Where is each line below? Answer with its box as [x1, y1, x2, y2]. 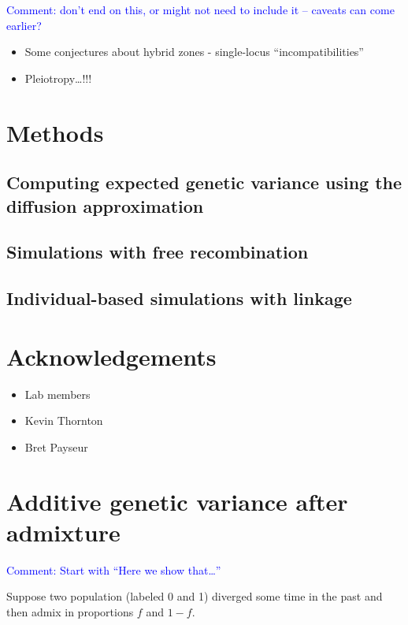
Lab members [24, 385, 91, 402]
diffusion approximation [6, 193, 204, 218]
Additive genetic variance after [6, 485, 348, 517]
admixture [6, 515, 121, 548]
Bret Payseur [24, 438, 88, 455]
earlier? [6, 17, 42, 33]
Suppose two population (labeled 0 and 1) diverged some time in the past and [6, 588, 383, 605]
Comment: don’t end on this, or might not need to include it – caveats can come [6, 2, 395, 17]
